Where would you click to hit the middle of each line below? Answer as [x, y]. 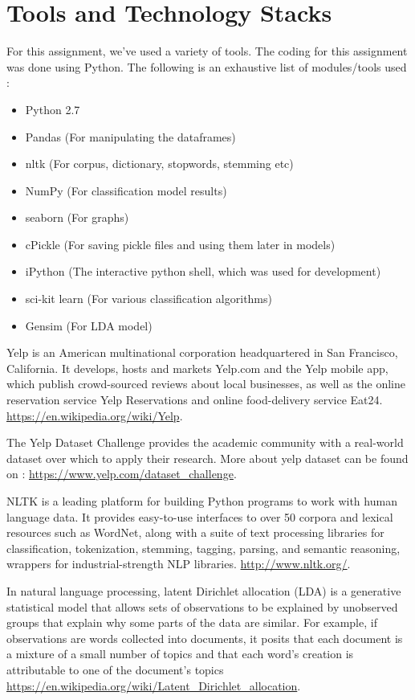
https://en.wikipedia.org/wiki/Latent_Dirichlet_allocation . [154, 685]
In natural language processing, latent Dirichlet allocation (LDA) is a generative [204, 590]
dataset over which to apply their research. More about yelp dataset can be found [207, 458]
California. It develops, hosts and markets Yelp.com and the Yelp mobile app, [197, 368]
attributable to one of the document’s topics [115, 669]
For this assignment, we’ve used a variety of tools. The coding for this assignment [207, 51]
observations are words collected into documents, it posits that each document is [205, 638]
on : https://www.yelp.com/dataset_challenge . [122, 474]
